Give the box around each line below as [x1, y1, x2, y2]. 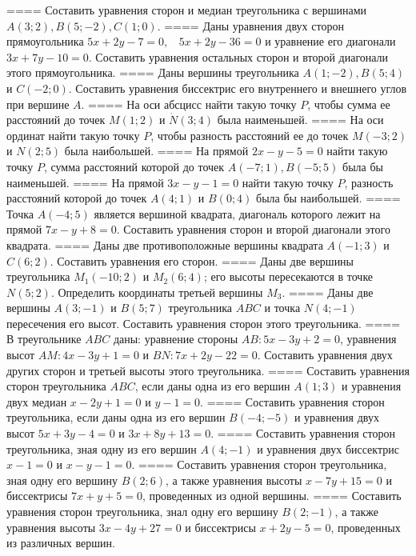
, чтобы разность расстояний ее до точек [150, 126, 349, 143]
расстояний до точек [6, 111, 106, 128]
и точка [264, 299, 301, 316]
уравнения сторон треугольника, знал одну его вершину [6, 503, 278, 519]
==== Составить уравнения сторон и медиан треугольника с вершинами [6, 2, 366, 18]
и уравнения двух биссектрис [257, 440, 399, 457]
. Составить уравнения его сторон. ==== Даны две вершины [50, 252, 354, 269]
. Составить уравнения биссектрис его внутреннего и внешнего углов [68, 79, 407, 96]
